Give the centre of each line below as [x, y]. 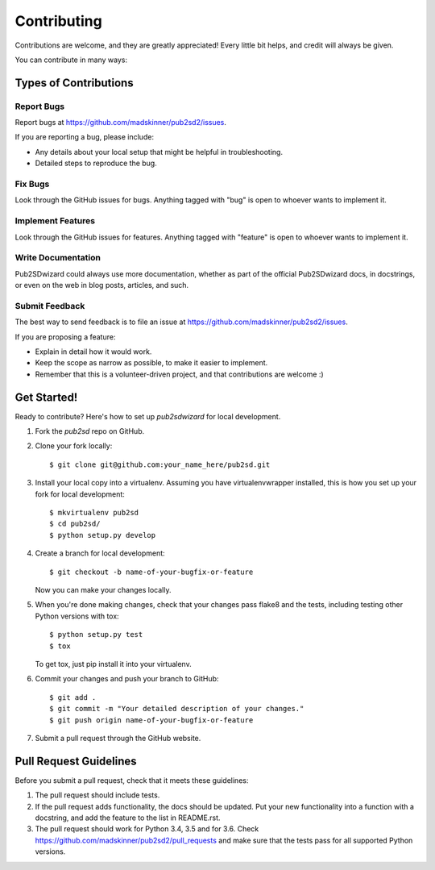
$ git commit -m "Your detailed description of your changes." [177, 709]
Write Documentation [58, 258]
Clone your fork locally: [74, 446]
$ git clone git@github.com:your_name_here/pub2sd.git [160, 464]
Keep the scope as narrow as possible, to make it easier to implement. [151, 363]
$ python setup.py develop [103, 535]
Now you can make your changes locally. [103, 589]
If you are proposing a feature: [65, 337]
